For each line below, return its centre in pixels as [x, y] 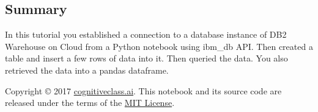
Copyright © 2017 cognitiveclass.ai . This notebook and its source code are [143, 90]
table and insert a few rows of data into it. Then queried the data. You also [146, 58]
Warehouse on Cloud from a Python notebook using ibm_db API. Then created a [159, 46]
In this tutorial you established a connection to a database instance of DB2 [146, 34]
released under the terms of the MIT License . [90, 103]
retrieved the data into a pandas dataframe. [87, 70]
